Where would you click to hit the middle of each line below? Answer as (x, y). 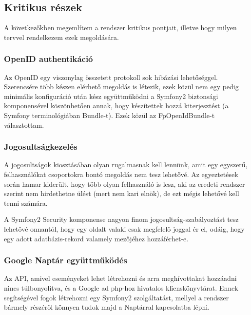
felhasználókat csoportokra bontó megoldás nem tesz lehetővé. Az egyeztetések (121, 174)
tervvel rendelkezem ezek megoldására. (61, 37)
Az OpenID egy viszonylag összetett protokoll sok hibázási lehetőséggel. (111, 77)
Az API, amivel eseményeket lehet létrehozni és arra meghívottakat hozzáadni (120, 278)
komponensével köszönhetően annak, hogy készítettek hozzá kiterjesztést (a (116, 106)
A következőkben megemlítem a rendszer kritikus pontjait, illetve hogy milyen (120, 28)
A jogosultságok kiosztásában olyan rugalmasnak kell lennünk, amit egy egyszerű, (126, 165)
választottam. (24, 125)
